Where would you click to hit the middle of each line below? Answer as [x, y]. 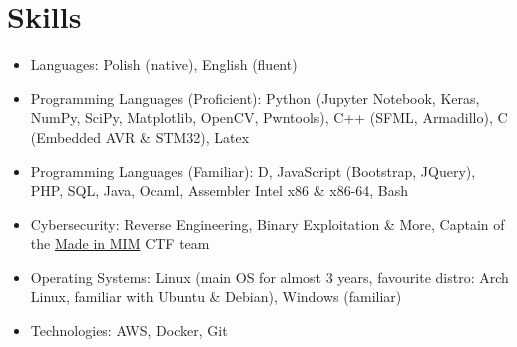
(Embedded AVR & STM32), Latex [140, 136]
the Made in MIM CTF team [120, 243]
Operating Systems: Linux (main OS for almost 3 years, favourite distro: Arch [269, 276]
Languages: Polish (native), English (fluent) [164, 64]
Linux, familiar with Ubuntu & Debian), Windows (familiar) [216, 296]
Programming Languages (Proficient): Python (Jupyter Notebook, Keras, [255, 97]
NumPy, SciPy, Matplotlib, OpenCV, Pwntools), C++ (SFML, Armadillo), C [269, 117]
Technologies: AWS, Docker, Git [129, 330]
